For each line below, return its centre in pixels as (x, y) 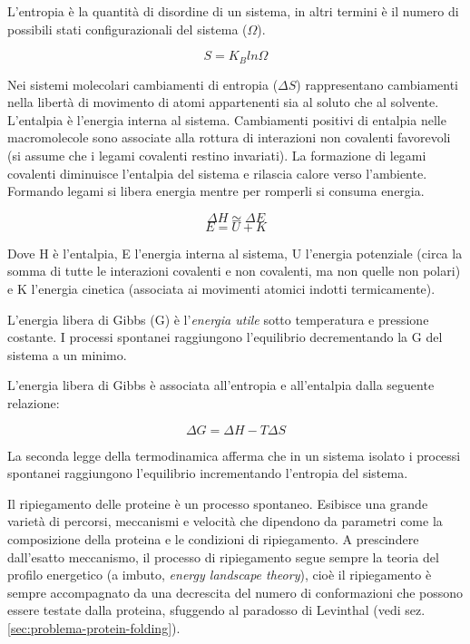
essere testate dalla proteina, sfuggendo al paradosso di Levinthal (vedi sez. (216, 610)
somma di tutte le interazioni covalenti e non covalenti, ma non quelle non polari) (234, 271)
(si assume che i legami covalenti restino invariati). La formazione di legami (217, 156)
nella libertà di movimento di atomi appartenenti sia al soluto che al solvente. (223, 102)
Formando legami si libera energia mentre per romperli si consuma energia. (216, 191)
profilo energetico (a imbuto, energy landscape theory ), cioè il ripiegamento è (220, 575)
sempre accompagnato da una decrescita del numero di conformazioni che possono (235, 592)
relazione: (34, 402)
